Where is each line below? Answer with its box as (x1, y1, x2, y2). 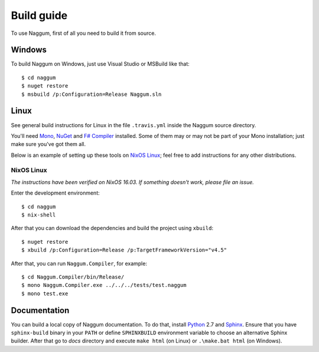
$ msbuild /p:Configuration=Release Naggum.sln (21, 91, 162, 98)
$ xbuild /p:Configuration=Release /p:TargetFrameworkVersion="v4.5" (21, 247, 227, 254)
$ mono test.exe (21, 290, 69, 297)
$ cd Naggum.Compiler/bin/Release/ (21, 273, 125, 280)
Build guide (11, 9, 68, 22)
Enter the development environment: (11, 189, 100, 196)
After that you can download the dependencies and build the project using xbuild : (11, 225, 214, 232)
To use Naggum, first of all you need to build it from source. (11, 30, 157, 37)
